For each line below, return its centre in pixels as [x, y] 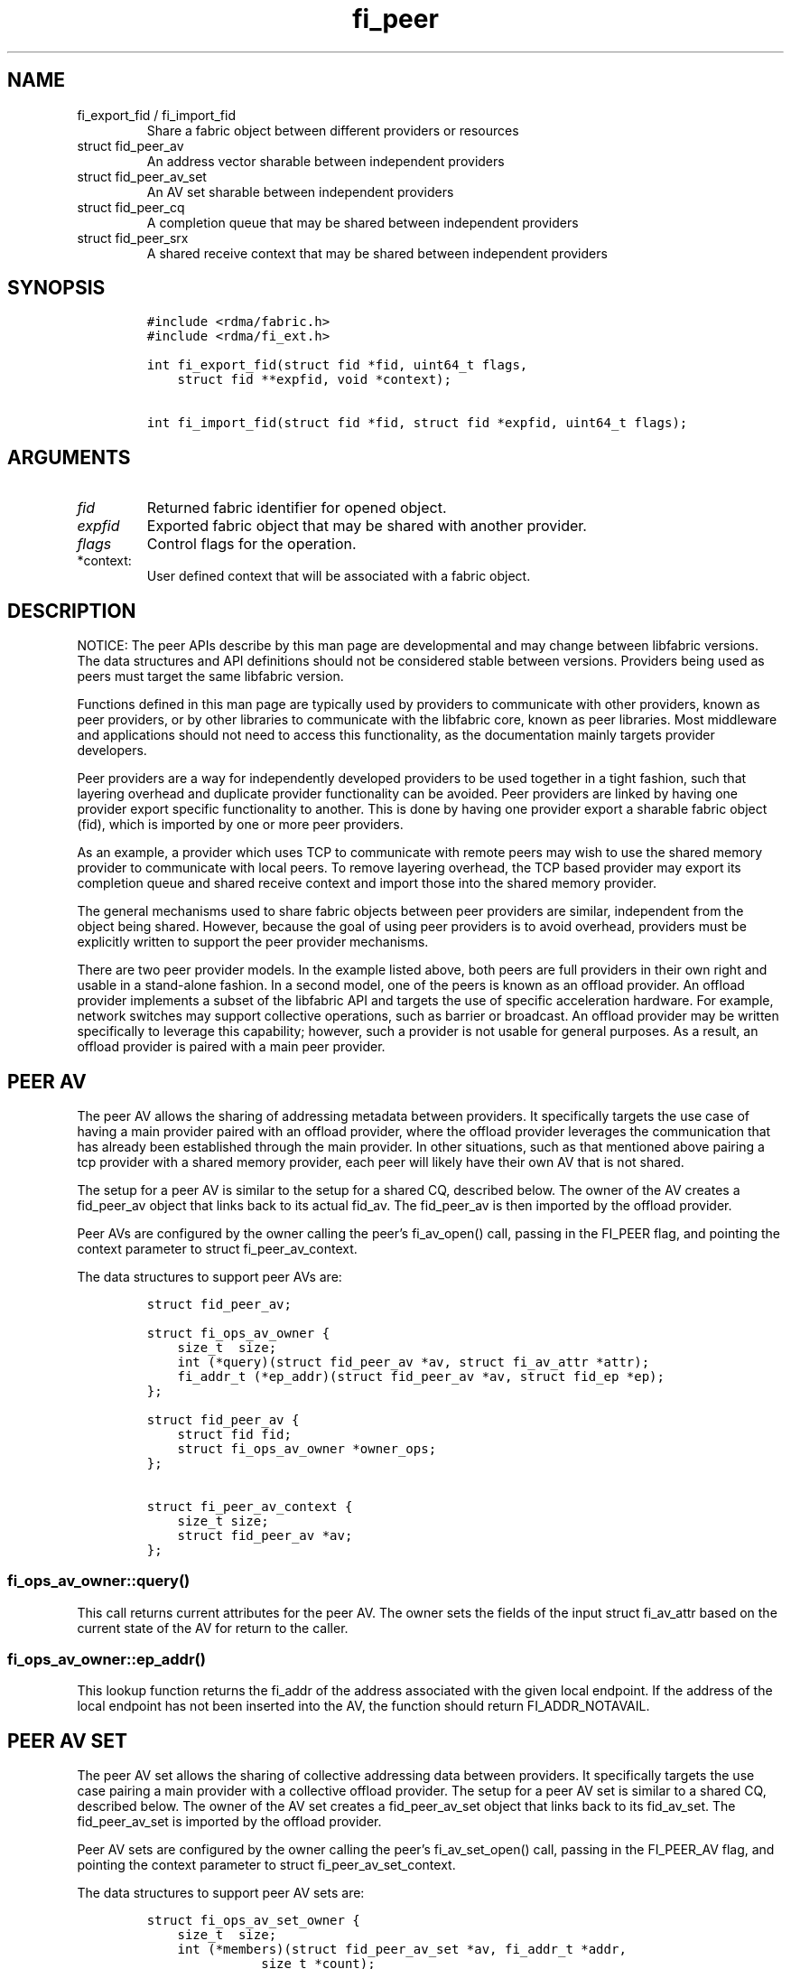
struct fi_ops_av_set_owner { [253, 1921]
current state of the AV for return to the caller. [213, 1628]
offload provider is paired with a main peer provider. [231, 1047]
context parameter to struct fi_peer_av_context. [217, 1248]
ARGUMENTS [69, 457]
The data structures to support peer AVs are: [209, 1276]
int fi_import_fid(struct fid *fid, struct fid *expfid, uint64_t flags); [417, 423]
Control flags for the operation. [251, 544]
